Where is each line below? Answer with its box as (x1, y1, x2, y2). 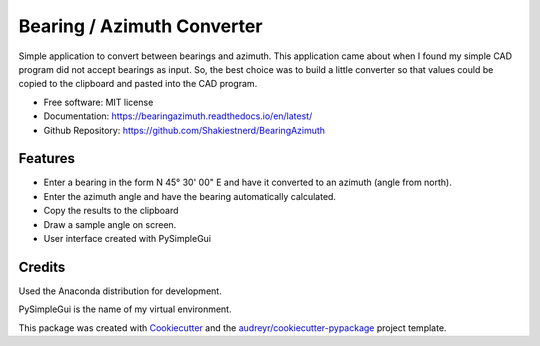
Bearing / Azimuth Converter (18, 15, 263, 37)
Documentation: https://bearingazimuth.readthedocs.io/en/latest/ (43, 110, 313, 122)
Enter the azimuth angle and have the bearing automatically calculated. (43, 190, 337, 202)
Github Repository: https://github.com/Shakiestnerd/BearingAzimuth (43, 124, 325, 136)
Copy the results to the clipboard (43, 205, 179, 217)
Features (18, 150, 75, 167)
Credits (18, 258, 66, 275)
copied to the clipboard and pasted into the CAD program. (18, 78, 258, 90)
